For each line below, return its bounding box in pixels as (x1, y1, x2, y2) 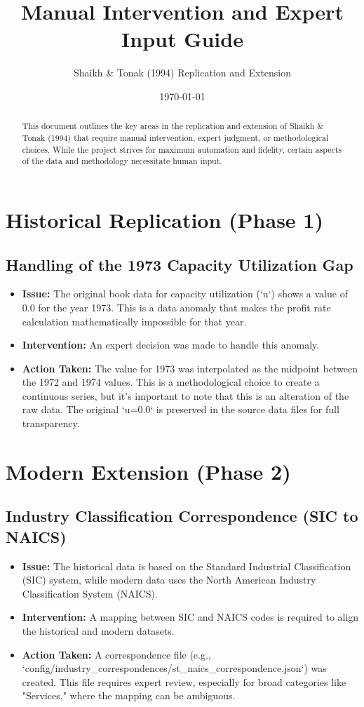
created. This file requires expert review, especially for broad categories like (22, 674, 346, 689)
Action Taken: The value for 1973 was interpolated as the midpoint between (22, 361, 358, 375)
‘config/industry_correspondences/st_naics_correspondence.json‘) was (22, 661, 327, 675)
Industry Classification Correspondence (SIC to (6, 505, 358, 527)
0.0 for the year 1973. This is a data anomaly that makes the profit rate (22, 299, 331, 314)
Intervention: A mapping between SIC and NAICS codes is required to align (22, 610, 359, 624)
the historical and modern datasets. (22, 624, 175, 638)
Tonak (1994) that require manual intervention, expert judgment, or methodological (22, 131, 329, 143)
